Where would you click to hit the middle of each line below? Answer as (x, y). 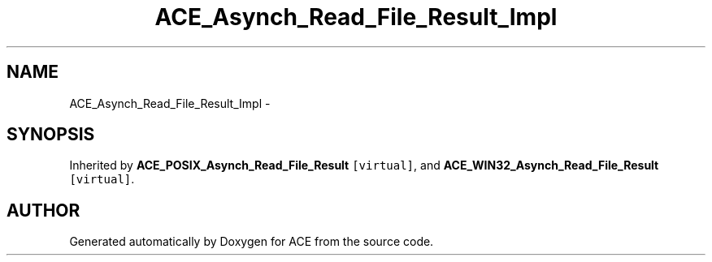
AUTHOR (43, 210)
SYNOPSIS (51, 135)
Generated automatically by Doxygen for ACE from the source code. (252, 242)
